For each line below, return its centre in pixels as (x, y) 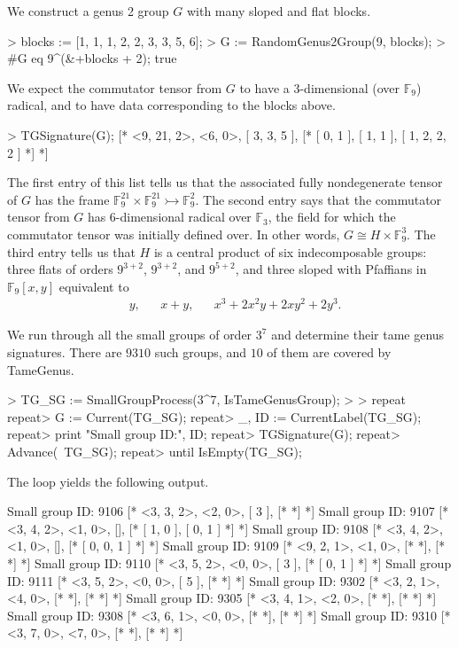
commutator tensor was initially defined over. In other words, (174, 234)
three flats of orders (60, 269)
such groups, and (200, 352)
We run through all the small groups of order (130, 335)
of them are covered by (329, 352)
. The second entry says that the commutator (318, 199)
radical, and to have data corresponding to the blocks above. (171, 105)
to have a (264, 87)
